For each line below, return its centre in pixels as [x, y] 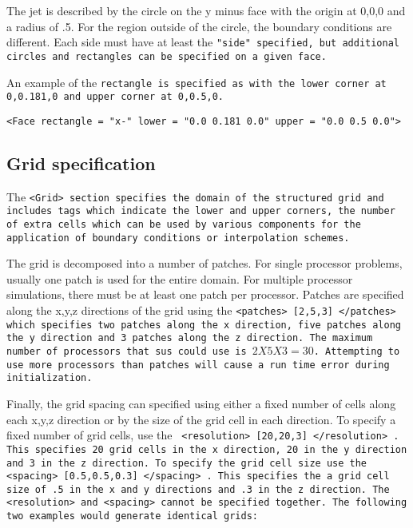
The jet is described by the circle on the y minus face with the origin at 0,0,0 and [206, 10]
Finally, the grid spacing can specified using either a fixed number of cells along [201, 404]
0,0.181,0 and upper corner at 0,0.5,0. [115, 97]
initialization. [50, 378]
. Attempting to [357, 352]
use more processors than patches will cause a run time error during [198, 365]
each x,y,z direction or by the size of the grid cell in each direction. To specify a [201, 419]
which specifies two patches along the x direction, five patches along [204, 325]
